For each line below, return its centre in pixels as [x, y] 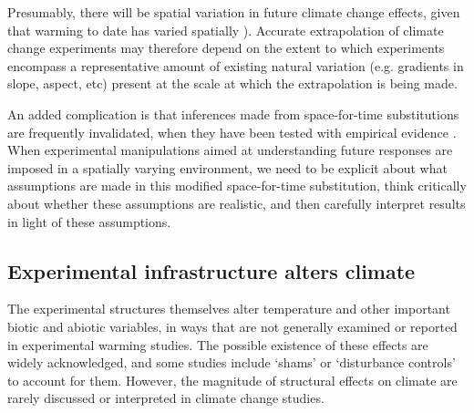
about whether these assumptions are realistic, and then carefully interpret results [237, 203]
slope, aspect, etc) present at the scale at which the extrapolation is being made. [232, 83]
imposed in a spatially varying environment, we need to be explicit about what [227, 167]
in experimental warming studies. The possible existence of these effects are [218, 344]
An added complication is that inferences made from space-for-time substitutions [233, 114]
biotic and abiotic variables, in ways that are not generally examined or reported [232, 326]
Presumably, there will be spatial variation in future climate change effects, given [234, 12]
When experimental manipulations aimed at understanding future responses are [230, 150]
